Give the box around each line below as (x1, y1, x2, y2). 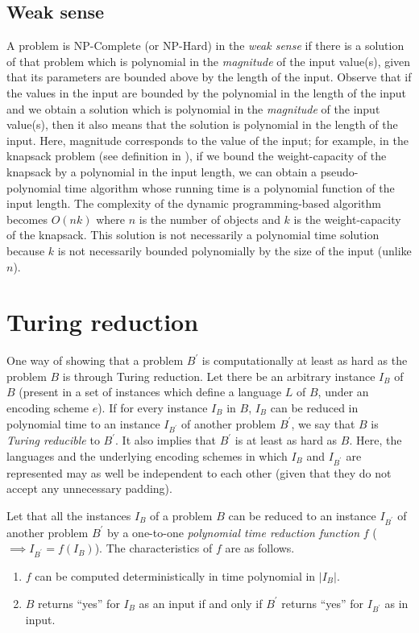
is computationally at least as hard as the (201, 352, 408, 369)
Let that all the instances (6, 507, 131, 523)
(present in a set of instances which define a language (19, 383, 282, 400)
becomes (6, 210, 48, 227)
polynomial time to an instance (6, 415, 160, 432)
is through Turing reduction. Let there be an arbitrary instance (62, 367, 375, 384)
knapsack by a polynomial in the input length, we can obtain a (6, 163, 317, 180)
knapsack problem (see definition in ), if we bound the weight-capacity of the (6, 147, 387, 164)
